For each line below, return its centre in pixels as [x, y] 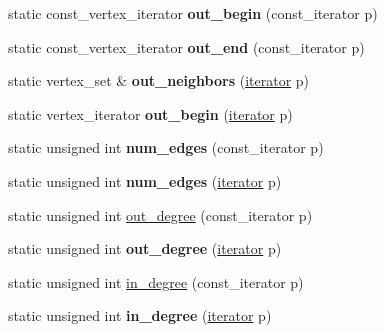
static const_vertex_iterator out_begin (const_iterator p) [193, 13]
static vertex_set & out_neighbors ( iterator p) [159, 80]
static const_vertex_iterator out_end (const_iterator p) [186, 46]
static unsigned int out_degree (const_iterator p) [160, 214]
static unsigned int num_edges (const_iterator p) [166, 147]
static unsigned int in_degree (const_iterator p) [156, 281]
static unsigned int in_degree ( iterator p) [140, 315]
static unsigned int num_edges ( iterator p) [145, 180]
